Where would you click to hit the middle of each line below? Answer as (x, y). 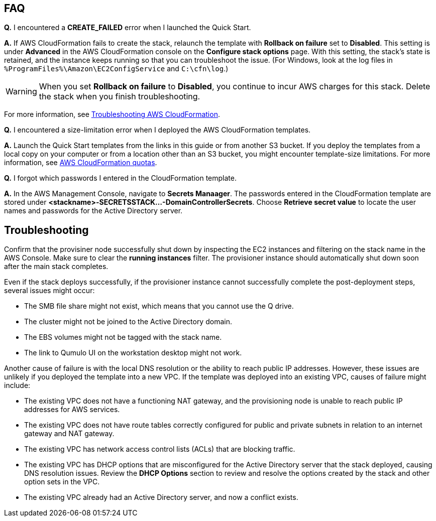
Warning (21, 92)
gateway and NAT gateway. (69, 434)
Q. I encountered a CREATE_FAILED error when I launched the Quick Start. (128, 28)
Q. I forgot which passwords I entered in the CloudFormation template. (120, 178)
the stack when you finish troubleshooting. (120, 97)
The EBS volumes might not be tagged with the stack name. (123, 337)
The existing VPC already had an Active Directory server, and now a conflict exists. (161, 497)
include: (17, 385)
